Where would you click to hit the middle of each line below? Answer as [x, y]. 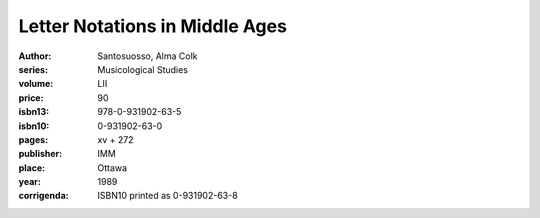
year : [30, 182]
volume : [36, 84]
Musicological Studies [143, 69]
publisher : [40, 154]
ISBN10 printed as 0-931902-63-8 [168, 196]
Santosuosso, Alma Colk [147, 56]
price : [31, 97]
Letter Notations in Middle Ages [152, 26]
